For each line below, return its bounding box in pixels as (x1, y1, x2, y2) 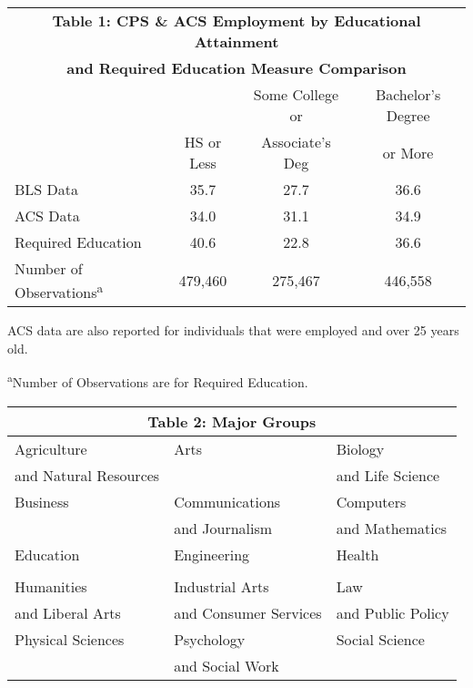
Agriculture (15, 437, 87, 459)
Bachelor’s (375, 84, 441, 105)
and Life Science (336, 464, 440, 486)
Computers (336, 490, 407, 512)
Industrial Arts (174, 575, 269, 597)
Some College (253, 84, 339, 105)
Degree (386, 105, 430, 126)
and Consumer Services (174, 601, 322, 623)
